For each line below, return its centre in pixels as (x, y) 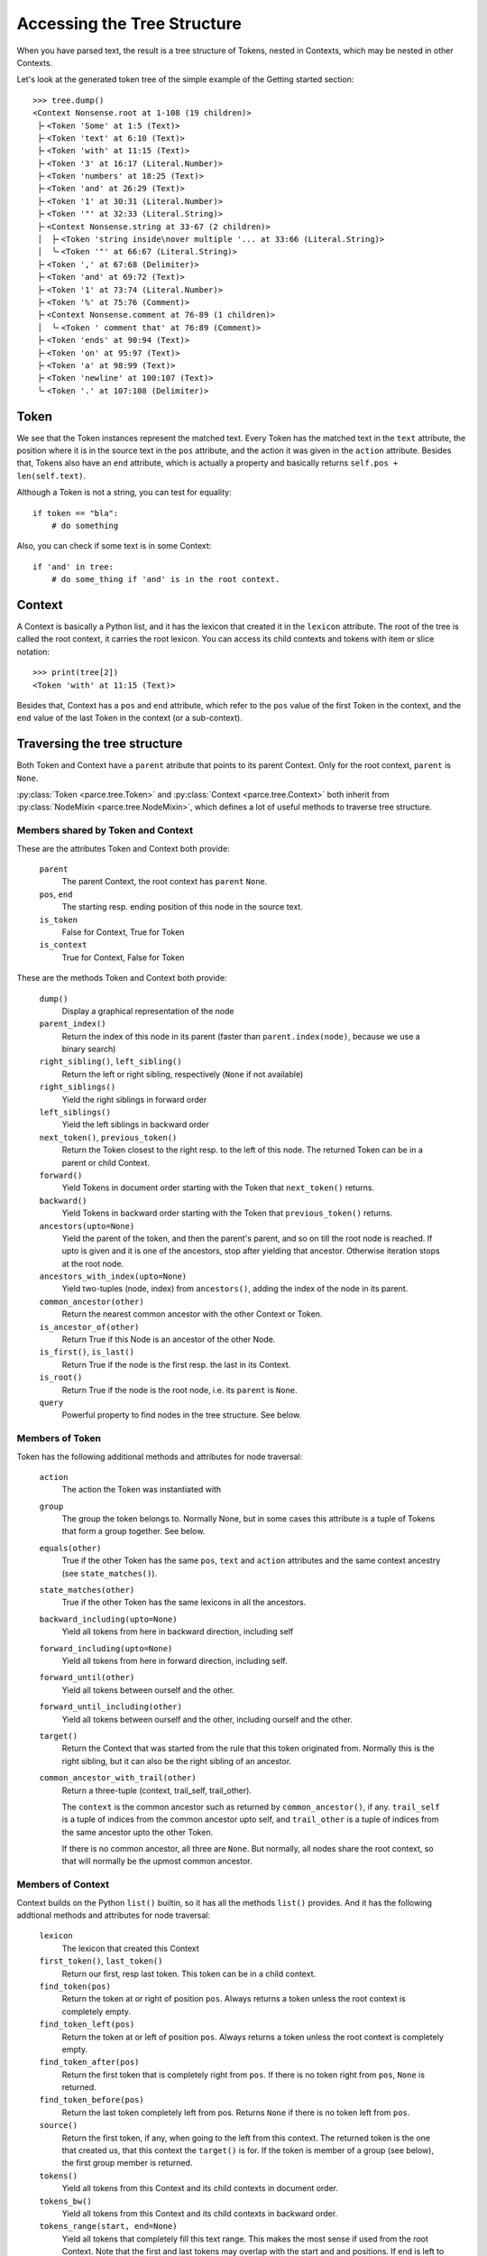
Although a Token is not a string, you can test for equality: (124, 493)
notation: (33, 652)
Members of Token (59, 1438)
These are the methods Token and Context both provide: (122, 978)
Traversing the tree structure (100, 744)
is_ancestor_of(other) (89, 1327)
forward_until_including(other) (110, 1707)
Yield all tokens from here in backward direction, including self (178, 1632)
